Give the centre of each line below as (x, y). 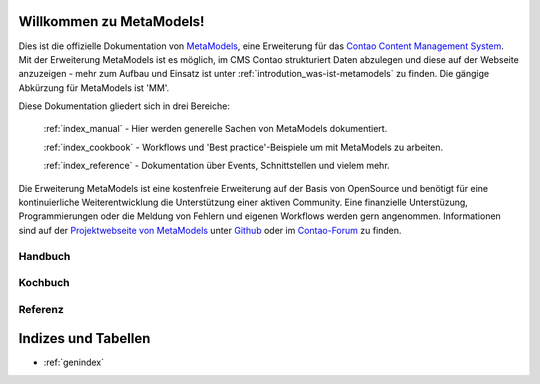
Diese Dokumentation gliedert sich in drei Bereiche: (124, 106)
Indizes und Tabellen (84, 338)
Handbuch (44, 256)
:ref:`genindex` (74, 362)
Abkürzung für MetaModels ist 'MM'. (94, 87)
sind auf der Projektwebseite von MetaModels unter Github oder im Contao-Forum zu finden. (210, 230)
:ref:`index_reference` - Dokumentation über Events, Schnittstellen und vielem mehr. (216, 166)
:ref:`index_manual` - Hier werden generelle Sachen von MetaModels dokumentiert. (215, 129)
